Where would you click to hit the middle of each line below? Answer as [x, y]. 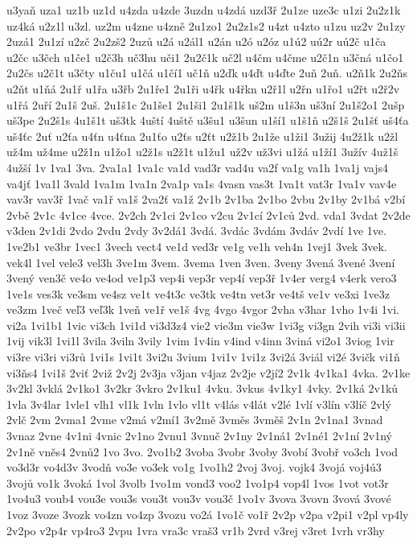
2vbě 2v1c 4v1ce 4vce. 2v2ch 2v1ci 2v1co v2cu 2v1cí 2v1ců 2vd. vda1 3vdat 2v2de [208, 214]
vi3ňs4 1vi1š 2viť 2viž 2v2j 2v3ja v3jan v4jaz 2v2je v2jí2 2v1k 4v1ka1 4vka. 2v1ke [208, 372]
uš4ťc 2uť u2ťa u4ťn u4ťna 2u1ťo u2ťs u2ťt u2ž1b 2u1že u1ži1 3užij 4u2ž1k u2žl [202, 136]
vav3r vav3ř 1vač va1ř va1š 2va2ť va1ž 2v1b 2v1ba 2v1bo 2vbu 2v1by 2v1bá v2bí [206, 199]
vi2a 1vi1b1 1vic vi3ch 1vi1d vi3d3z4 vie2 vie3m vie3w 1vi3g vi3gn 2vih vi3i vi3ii [206, 325]
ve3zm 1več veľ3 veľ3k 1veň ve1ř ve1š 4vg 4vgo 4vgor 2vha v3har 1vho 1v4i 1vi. [203, 309]
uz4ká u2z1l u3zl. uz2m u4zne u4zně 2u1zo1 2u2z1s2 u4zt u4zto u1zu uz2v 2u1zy [206, 25]
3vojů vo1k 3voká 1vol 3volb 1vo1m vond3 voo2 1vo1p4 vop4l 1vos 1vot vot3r [198, 482]
